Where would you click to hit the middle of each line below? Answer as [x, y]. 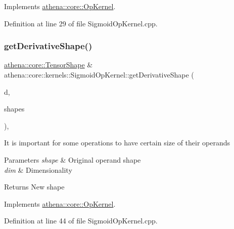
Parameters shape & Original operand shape [73, 159]
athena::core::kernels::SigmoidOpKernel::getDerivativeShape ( [99, 74]
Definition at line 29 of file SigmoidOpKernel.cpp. [81, 23]
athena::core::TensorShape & [49, 65]
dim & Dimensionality [38, 169]
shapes [14, 109]
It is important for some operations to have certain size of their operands [117, 143]
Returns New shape [34, 187]
